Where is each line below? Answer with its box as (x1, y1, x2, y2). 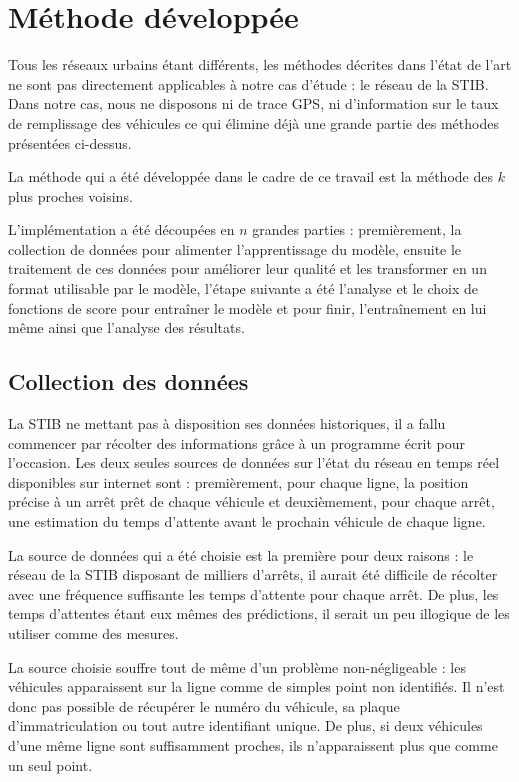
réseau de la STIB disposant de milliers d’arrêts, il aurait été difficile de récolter (8, 564, 498, 585)
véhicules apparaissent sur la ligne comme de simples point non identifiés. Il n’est (8, 676, 505, 697)
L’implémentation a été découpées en (8, 219, 235, 240)
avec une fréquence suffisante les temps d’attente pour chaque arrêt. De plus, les (8, 583, 499, 604)
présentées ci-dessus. (8, 132, 132, 153)
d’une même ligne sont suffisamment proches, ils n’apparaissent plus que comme (8, 734, 498, 755)
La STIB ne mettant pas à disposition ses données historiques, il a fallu (8, 413, 446, 434)
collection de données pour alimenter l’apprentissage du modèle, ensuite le (8, 238, 462, 259)
